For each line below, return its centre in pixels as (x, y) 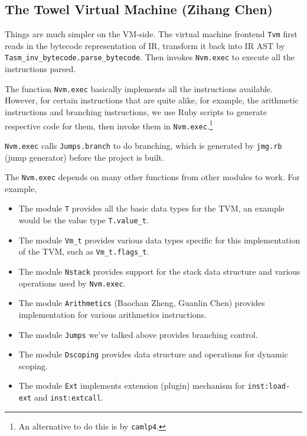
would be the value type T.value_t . (84, 220)
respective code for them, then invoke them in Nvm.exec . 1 (109, 125)
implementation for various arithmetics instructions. (113, 314)
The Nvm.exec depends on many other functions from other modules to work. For (152, 177)
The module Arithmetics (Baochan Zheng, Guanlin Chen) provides (142, 303)
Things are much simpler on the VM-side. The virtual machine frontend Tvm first (151, 34)
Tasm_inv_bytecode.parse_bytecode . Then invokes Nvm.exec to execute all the (150, 57)
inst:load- (269, 387)
